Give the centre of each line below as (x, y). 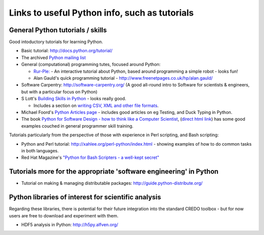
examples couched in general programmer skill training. (77, 126)
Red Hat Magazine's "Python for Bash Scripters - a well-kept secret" (90, 158)
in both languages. (40, 150)
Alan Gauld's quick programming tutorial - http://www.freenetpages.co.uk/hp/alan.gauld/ (123, 78)
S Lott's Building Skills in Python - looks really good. (74, 99)
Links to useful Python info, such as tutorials (101, 13)
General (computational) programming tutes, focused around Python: (91, 64)
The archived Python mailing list (54, 57)
